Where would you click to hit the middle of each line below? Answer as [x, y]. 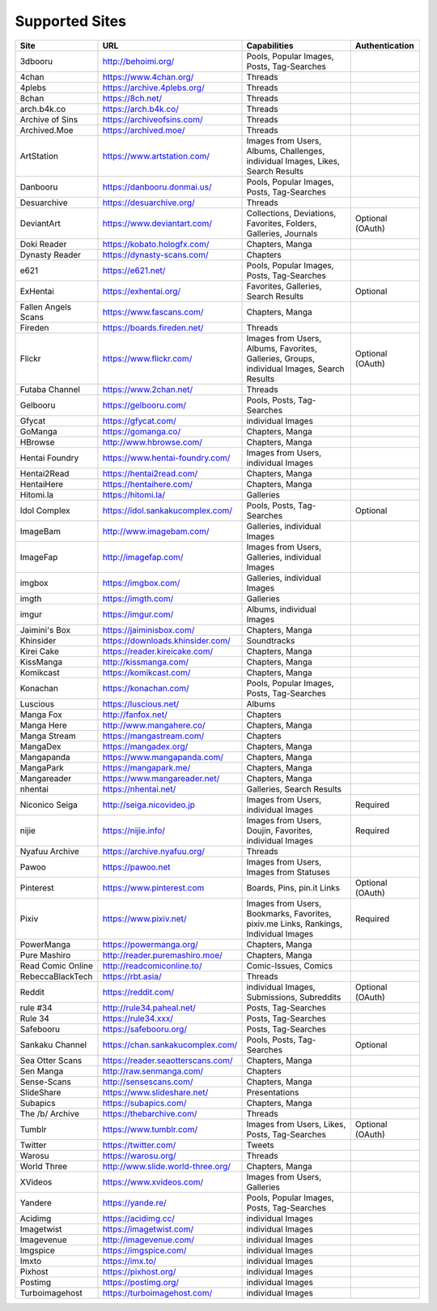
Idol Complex [45, 510]
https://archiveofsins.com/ [153, 119]
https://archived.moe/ [144, 130]
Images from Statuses [289, 872]
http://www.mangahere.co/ [154, 725]
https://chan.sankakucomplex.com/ [170, 1044]
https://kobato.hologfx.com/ [156, 244]
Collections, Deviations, [291, 213]
